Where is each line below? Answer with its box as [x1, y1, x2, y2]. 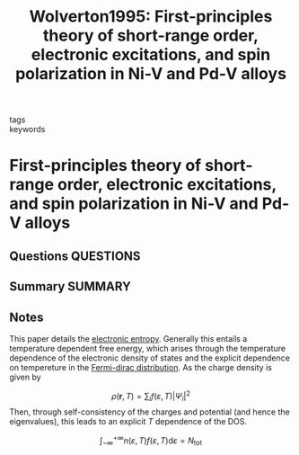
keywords [9, 124, 46, 135]
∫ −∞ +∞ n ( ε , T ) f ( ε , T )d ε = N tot [100, 433, 202, 448]
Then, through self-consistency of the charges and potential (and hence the [9, 406, 290, 417]
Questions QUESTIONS [9, 248, 141, 263]
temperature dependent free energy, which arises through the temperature [9, 343, 286, 353]
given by [9, 371, 42, 382]
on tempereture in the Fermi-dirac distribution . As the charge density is [9, 361, 272, 372]
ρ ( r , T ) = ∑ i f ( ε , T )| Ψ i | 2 [110, 388, 191, 404]
